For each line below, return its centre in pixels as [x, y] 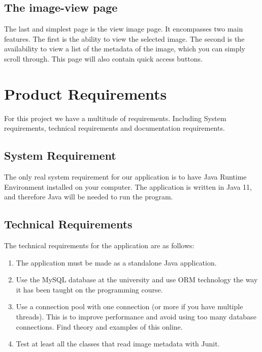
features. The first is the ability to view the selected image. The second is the [124, 38]
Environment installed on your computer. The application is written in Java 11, [128, 186]
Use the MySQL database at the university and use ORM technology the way [137, 280]
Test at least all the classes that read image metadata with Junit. [118, 344]
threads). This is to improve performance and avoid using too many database [136, 317]
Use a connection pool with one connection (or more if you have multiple [129, 306]
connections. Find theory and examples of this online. [99, 326]
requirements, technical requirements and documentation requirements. [114, 128]
